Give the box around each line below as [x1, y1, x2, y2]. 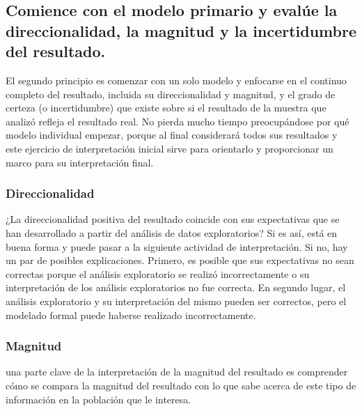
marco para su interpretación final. [6, 155, 154, 169]
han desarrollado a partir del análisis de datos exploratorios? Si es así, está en [6, 225, 338, 240]
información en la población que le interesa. [6, 391, 191, 406]
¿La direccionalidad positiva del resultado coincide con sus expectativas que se [6, 212, 340, 226]
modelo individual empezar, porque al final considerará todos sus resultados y [6, 127, 338, 142]
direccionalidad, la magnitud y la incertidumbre [6, 20, 356, 41]
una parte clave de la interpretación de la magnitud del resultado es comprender [6, 364, 348, 379]
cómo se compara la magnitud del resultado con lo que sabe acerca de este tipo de [6, 378, 356, 392]
